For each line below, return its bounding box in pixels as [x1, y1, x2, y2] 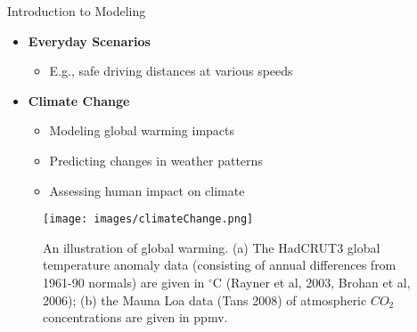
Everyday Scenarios [28, 31, 151, 50]
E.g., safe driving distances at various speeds [49, 61, 293, 80]
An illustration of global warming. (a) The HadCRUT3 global [43, 238, 380, 256]
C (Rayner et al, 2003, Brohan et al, [212, 273, 411, 291]
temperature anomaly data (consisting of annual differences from [43, 255, 397, 274]
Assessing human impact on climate [49, 181, 245, 199]
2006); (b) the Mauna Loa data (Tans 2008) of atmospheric [43, 290, 367, 309]
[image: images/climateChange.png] [43, 213, 254, 226]
